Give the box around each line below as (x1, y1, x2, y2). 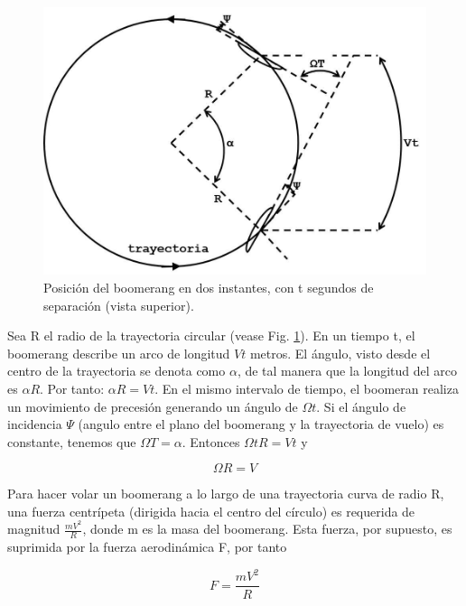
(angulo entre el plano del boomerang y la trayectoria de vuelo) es (78, 415, 444, 434)
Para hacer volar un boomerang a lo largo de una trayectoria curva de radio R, (7, 484, 444, 503)
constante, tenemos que (7, 432, 136, 451)
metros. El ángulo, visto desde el (249, 343, 431, 362)
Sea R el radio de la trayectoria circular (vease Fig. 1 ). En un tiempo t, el (7, 326, 415, 345)
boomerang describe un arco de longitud (7, 343, 230, 362)
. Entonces (182, 432, 240, 451)
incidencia (7, 415, 62, 434)
